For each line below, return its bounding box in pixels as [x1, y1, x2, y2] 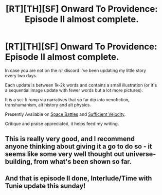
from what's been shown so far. [34, 158, 132, 166]
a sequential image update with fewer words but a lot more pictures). [5, 87, 144, 93]
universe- [126, 150, 156, 159]
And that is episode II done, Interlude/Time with [5, 174, 152, 182]
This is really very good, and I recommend [5, 135, 135, 143]
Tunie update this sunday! [5, 181, 86, 190]
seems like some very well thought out [5, 150, 125, 159]
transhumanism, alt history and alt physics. [5, 102, 91, 107]
